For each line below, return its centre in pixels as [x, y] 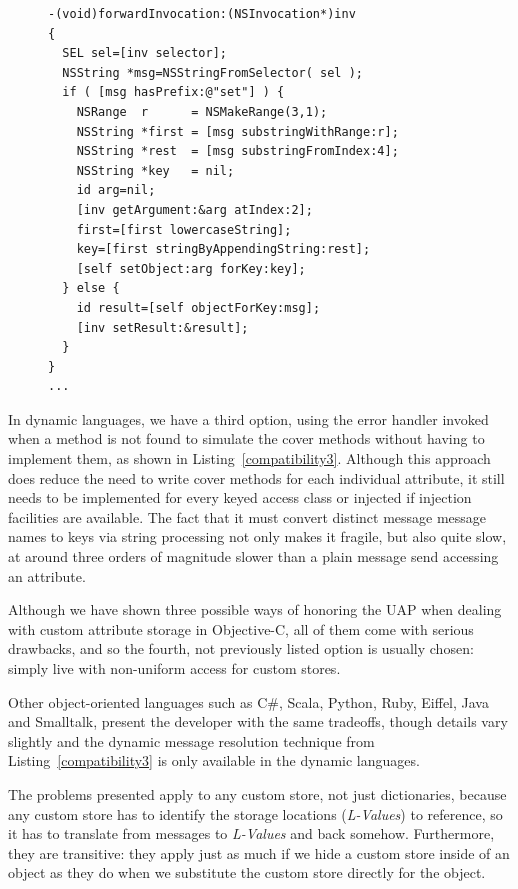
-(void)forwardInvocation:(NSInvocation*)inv [202, 14]
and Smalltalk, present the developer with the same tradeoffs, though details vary [258, 721]
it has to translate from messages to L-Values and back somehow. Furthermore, [251, 833]
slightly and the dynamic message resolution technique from [191, 740]
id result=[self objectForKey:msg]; [198, 307]
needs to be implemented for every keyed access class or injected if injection [240, 497]
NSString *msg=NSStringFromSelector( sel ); [212, 72]
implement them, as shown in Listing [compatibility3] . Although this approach [249, 458]
